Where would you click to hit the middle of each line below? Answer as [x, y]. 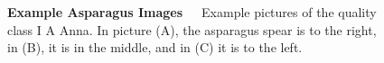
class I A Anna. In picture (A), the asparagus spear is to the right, [192, 29]
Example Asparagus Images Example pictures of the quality [192, 12]
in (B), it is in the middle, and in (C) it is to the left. [155, 47]
